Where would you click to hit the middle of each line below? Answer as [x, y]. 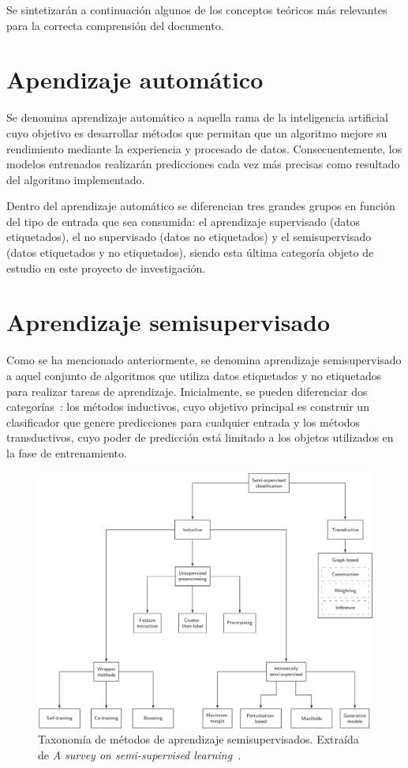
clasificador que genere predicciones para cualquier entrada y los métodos [183, 422]
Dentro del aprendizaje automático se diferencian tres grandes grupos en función [201, 206]
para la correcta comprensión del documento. [115, 25]
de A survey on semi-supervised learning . [140, 754]
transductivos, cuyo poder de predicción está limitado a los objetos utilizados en [200, 437]
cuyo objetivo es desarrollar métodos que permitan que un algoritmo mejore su [197, 132]
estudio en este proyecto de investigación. [106, 267]
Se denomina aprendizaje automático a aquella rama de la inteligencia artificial [197, 117]
